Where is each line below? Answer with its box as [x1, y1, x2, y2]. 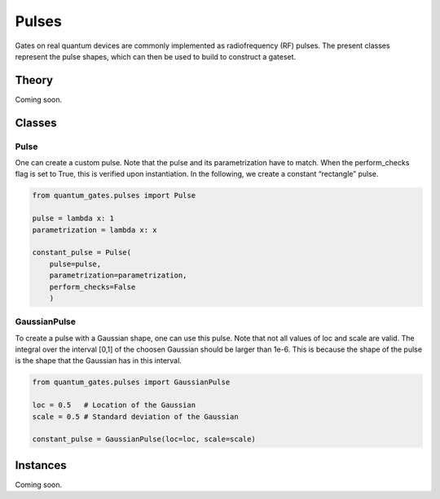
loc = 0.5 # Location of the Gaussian [32, 401, 196, 410]
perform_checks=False [49, 282, 136, 291]
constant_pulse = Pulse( [32, 248, 132, 257]
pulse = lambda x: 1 [32, 214, 114, 223]
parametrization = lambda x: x [32, 225, 158, 234]
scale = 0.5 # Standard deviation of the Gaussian [32, 412, 240, 421]
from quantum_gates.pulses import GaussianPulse [32, 378, 231, 387]
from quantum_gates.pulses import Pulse [32, 191, 196, 200]
